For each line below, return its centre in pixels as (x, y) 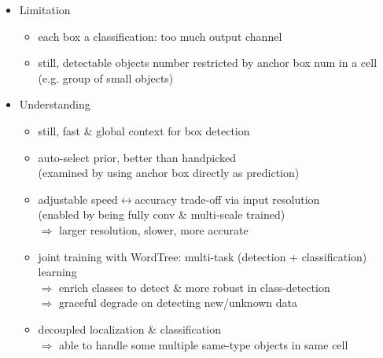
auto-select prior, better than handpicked (137, 157)
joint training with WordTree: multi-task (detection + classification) (203, 256)
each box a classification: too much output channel (160, 36)
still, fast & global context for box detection (144, 130)
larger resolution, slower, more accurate (153, 229)
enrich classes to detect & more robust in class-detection (194, 287)
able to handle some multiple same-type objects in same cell (203, 344)
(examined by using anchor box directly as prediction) (169, 173)
